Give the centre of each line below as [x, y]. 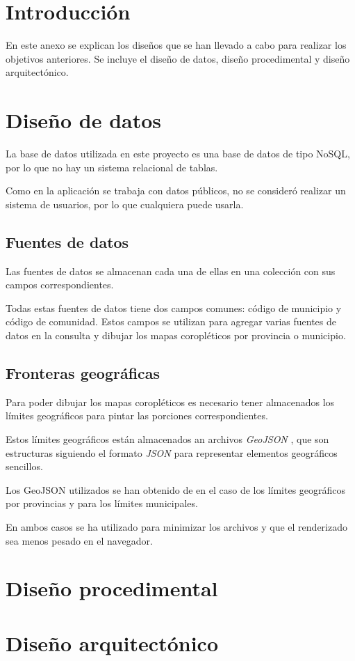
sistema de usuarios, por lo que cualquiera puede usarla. [125, 204]
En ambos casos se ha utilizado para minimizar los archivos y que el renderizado [176, 526]
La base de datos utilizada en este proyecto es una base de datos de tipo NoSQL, [178, 154]
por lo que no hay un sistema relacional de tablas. [112, 167]
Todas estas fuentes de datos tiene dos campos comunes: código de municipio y [174, 308]
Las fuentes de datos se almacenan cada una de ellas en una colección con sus [171, 271]
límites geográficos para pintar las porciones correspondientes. [137, 415]
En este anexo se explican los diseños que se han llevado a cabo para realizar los [176, 45]
